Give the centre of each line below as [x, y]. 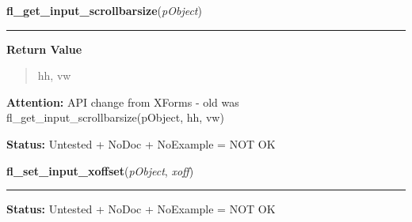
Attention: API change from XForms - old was [123, 102]
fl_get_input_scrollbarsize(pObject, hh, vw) [115, 117]
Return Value [44, 49]
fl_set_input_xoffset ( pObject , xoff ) [100, 170]
